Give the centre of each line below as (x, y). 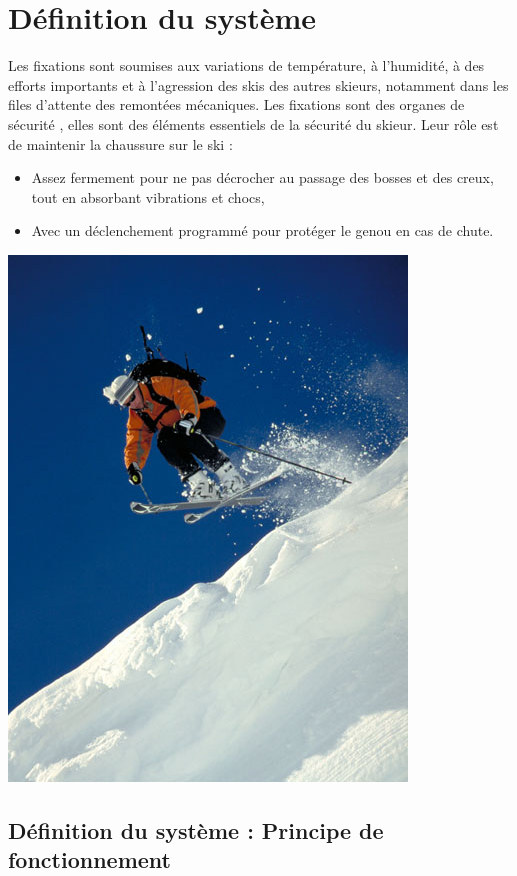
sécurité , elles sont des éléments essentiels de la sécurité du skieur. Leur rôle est (253, 123)
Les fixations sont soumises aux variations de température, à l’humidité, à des (246, 65)
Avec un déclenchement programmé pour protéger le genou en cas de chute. (262, 230)
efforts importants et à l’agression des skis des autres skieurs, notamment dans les (258, 84)
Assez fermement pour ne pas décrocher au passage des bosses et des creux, (262, 177)
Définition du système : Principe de (196, 829)
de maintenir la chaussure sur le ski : (120, 143)
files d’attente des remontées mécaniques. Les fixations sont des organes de (236, 104)
